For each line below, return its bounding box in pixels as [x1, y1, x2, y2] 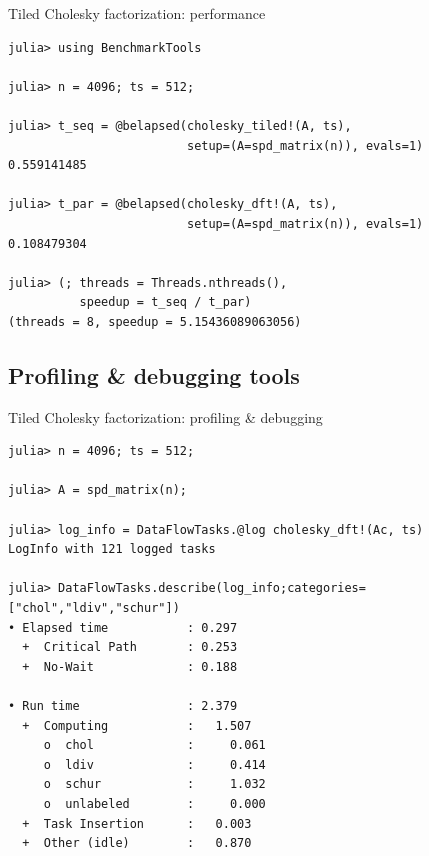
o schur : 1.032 [43, 777, 266, 792]
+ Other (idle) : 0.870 [22, 836, 252, 851]
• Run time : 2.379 [8, 699, 238, 714]
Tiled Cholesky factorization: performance [8, 3, 266, 23]
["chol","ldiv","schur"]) [8, 601, 180, 616]
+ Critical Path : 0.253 [22, 640, 238, 655]
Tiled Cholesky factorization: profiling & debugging [8, 406, 323, 427]
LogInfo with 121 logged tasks [8, 542, 216, 557]
